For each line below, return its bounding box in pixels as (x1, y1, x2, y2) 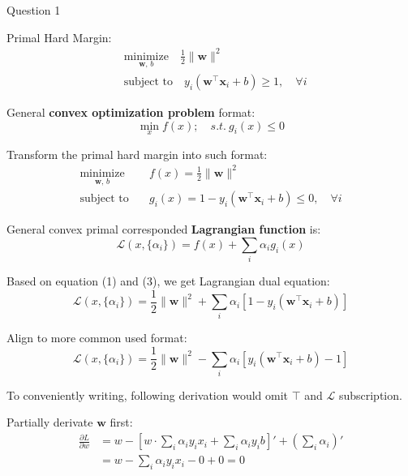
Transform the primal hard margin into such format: (6, 145, 268, 162)
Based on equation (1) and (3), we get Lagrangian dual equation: (6, 272, 330, 289)
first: (110, 414, 133, 431)
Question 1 (6, 2, 61, 18)
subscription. (338, 386, 402, 403)
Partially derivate (6, 414, 93, 431)
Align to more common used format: (6, 329, 187, 346)
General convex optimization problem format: (6, 103, 256, 120)
